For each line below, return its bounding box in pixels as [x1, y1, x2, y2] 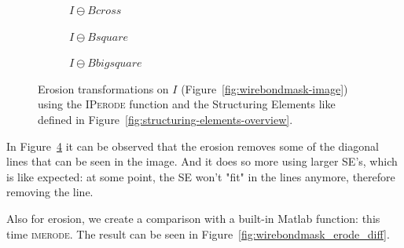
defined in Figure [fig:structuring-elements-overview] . [38, 111, 293, 127]
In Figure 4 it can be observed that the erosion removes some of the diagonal [6, 137, 379, 154]
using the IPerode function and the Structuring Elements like [38, 96, 336, 112]
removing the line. [6, 184, 94, 200]
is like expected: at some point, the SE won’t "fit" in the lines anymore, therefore [6, 168, 395, 184]
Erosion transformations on [38, 80, 169, 97]
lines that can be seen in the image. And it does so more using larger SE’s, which [6, 153, 398, 170]
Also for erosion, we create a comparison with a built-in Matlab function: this [6, 210, 380, 226]
